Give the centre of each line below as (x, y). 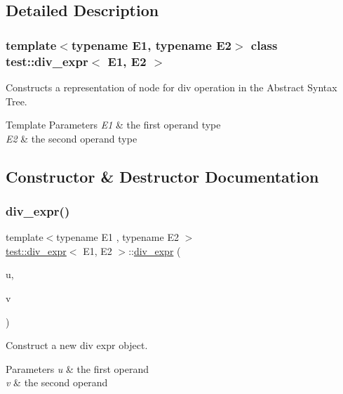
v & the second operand (57, 382)
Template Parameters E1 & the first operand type (113, 125)
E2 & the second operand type (72, 138)
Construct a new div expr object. (77, 345)
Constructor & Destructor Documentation (162, 176)
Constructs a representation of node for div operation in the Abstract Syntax (171, 87)
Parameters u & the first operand (78, 368)
